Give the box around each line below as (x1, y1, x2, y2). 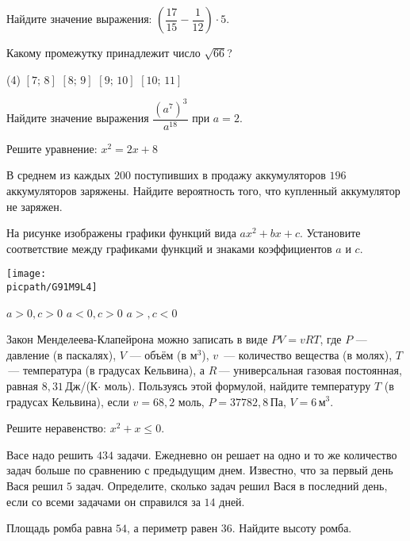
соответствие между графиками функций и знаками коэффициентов (6, 240, 332, 256)
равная (6, 377, 38, 393)
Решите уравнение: (6, 140, 98, 156)
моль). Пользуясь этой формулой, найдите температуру (104, 377, 371, 393)
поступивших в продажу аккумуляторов (134, 167, 326, 183)
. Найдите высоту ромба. (232, 520, 352, 536)
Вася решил (6, 477, 63, 493)
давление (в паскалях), (6, 346, 117, 363)
